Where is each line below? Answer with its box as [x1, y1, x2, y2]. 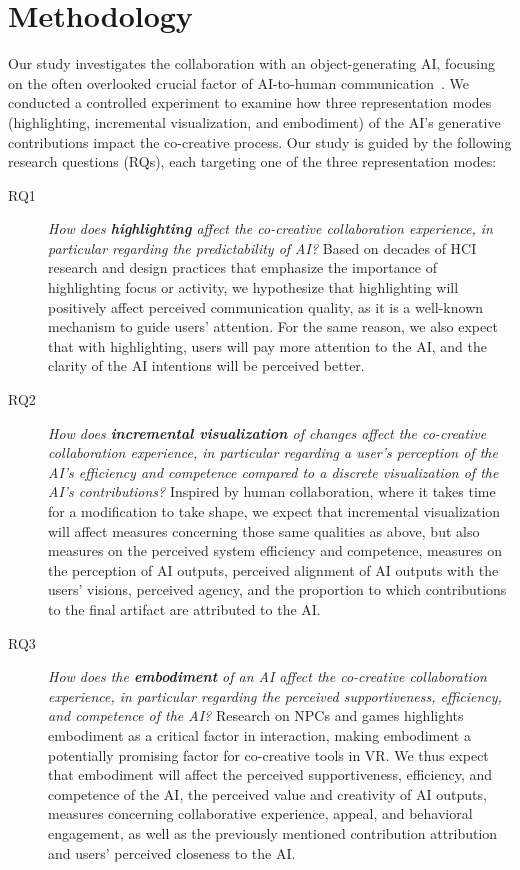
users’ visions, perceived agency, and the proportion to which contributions [48, 579, 507, 600]
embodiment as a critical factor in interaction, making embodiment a [48, 724, 471, 745]
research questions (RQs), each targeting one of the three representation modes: [8, 151, 497, 172]
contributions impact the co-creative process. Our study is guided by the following [8, 131, 512, 152]
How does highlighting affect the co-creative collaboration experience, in [48, 218, 493, 239]
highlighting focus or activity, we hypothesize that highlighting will [48, 277, 459, 298]
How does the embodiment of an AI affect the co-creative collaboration [48, 666, 487, 687]
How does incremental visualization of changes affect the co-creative [48, 422, 487, 443]
